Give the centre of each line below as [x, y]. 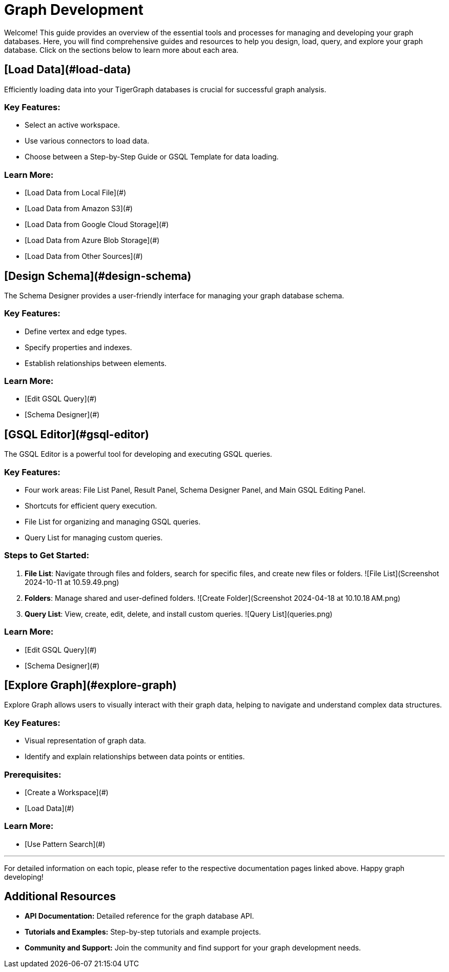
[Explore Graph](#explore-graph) [90, 685]
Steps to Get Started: [47, 555]
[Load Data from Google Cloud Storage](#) [97, 225]
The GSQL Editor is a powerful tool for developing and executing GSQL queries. [138, 454]
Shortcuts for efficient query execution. [91, 506]
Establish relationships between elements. [96, 363]
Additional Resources [60, 897]
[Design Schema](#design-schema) [98, 276]
